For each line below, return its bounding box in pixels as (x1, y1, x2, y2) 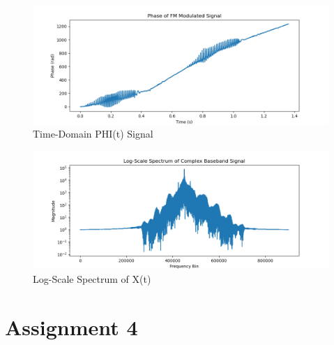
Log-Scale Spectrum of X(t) (33, 271, 151, 286)
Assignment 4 (5, 312, 138, 341)
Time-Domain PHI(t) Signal (33, 126, 153, 141)
